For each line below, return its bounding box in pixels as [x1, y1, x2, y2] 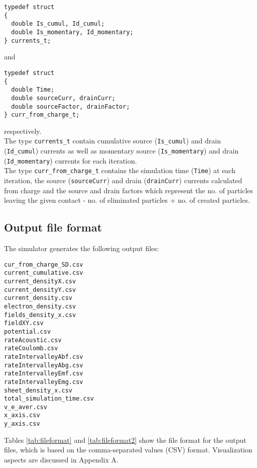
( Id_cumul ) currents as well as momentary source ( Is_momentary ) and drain [4, 145, 239, 156]
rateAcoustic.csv [4, 336, 62, 344]
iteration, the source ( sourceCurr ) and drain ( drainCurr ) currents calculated [4, 175, 242, 186]
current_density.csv [4, 294, 73, 302]
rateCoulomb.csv [4, 345, 58, 352]
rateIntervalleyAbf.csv [4, 353, 83, 360]
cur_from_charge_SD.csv [4, 261, 83, 268]
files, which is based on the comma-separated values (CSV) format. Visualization [4, 444, 252, 455]
